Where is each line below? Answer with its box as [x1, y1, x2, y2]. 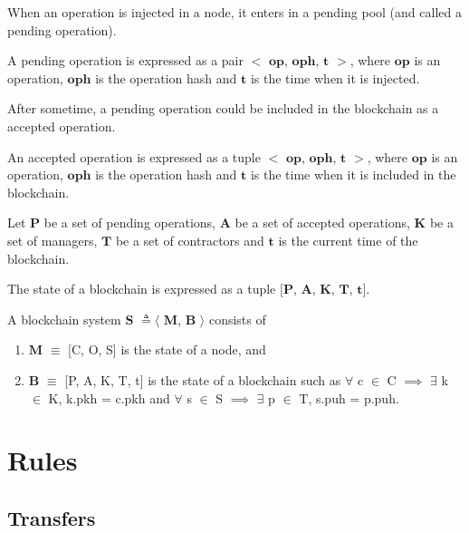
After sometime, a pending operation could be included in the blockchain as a [7, 99, 439, 118]
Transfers [7, 503, 96, 531]
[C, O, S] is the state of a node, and [68, 340, 266, 359]
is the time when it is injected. [250, 68, 420, 87]
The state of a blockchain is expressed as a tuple [7, 279, 276, 298]
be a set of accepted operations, [234, 213, 410, 232]
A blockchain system [7, 309, 121, 328]
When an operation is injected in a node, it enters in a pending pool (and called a [7, 3, 462, 21]
